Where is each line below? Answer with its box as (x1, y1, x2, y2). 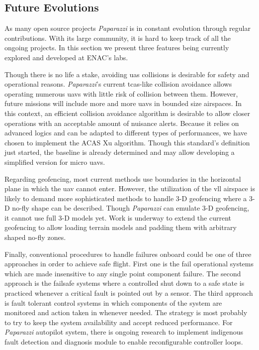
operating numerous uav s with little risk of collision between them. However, (4, 88, 238, 99)
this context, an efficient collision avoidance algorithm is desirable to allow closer (4, 108, 250, 118)
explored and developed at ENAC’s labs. (4, 52, 128, 62)
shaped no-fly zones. (4, 232, 66, 242)
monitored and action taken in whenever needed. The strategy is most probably (4, 307, 248, 318)
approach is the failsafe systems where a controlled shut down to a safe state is (4, 278, 245, 288)
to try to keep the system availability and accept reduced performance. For (4, 317, 233, 327)
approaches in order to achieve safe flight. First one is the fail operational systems (4, 258, 254, 269)
